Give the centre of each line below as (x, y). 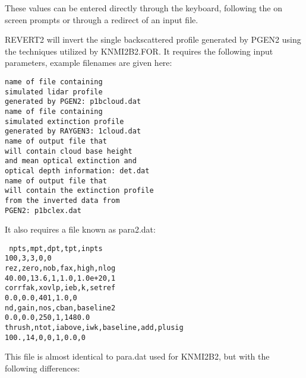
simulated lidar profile (54, 92)
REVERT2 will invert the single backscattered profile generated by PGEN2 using (153, 39)
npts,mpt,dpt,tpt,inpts (56, 248)
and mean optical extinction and (71, 161)
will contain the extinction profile (79, 191)
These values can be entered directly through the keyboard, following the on (143, 8)
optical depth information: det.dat (77, 171)
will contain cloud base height (69, 151)
